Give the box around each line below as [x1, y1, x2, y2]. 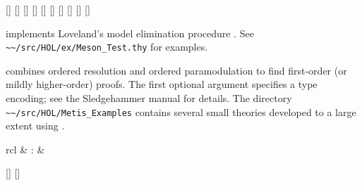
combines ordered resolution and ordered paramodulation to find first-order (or [6, 63, 347, 77]
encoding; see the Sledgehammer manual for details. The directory [6, 91, 292, 106]
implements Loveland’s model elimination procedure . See [6, 25, 254, 40]
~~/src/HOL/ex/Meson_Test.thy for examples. [6, 39, 208, 54]
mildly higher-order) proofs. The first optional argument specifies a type [6, 77, 318, 91]
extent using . [6, 118, 65, 133]
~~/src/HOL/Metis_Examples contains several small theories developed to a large [6, 104, 356, 119]
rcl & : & [6, 141, 45, 156]
